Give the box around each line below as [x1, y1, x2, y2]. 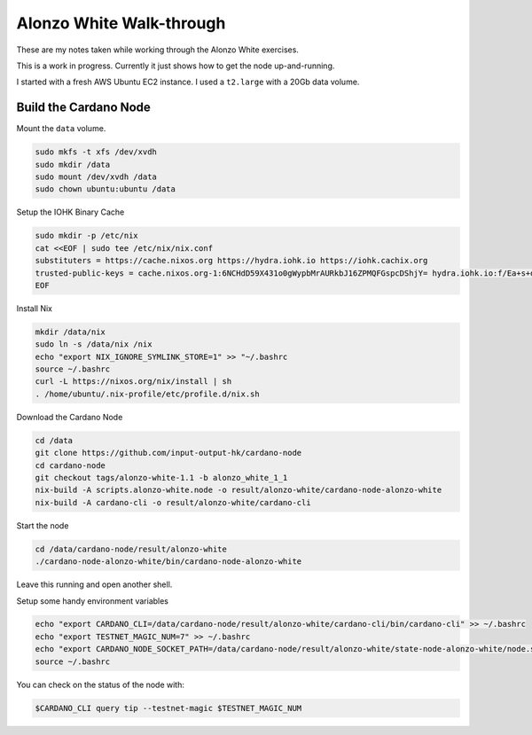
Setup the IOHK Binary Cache [16, 207, 125, 217]
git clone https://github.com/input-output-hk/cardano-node [35, 448, 302, 458]
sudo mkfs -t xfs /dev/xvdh [35, 147, 157, 157]
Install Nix [16, 302, 53, 314]
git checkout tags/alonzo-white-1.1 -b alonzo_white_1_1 [35, 473, 288, 482]
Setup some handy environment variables [16, 595, 168, 606]
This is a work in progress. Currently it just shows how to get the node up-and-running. [16, 60, 335, 71]
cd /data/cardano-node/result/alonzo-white [35, 543, 228, 554]
